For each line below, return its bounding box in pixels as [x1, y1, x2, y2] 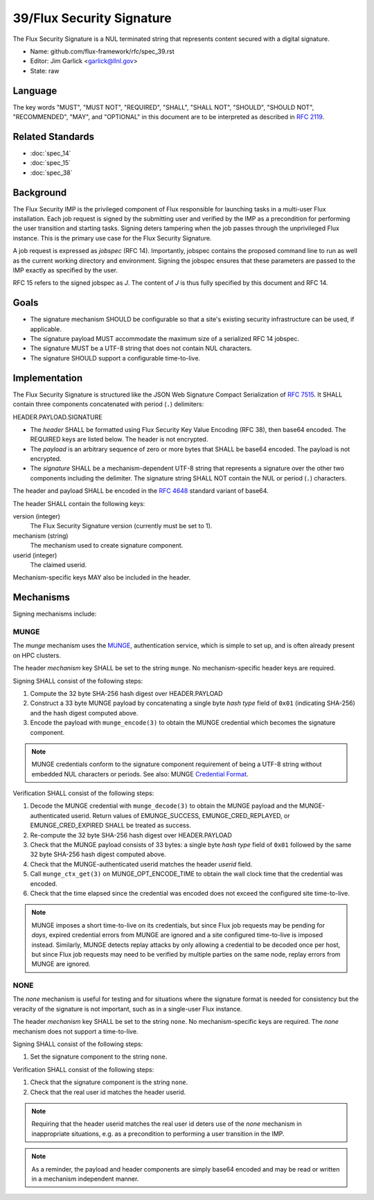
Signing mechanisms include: [12, 610, 97, 618]
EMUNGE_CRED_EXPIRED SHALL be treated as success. [30, 821, 192, 830]
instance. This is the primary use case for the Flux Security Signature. [12, 234, 212, 242]
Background [12, 186, 67, 198]
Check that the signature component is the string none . [30, 1078, 188, 1086]
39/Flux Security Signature [12, 10, 172, 26]
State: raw [30, 67, 60, 75]
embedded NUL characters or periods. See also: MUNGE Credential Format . [31, 769, 249, 778]
